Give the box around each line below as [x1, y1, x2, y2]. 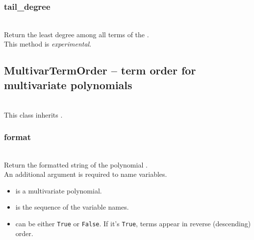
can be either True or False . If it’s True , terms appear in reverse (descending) [15, 218, 251, 228]
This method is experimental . [4, 39, 92, 49]
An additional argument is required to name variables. [4, 169, 167, 179]
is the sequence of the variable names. [15, 202, 129, 212]
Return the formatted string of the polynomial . [4, 159, 148, 169]
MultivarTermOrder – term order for [4, 63, 196, 78]
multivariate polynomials [4, 77, 132, 92]
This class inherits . [4, 110, 63, 120]
